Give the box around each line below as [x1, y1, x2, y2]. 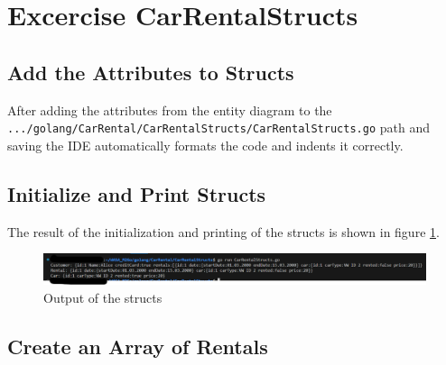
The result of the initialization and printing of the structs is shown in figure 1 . [7, 222, 440, 241]
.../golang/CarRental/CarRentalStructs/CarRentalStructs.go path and [7, 118, 430, 137]
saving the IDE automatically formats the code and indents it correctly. [7, 135, 404, 154]
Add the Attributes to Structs [7, 58, 294, 86]
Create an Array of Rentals [7, 332, 268, 360]
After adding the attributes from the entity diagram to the [7, 100, 332, 119]
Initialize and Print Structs [7, 179, 266, 207]
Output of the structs [43, 287, 163, 306]
